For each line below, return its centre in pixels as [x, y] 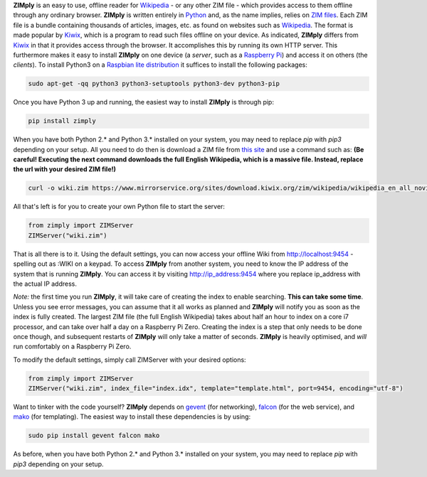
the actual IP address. [45, 284]
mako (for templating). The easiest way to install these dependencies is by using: [132, 417]
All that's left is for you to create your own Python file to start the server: [119, 207]
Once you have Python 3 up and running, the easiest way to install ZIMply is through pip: [143, 102]
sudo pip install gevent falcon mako [94, 436]
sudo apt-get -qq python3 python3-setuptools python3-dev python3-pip [154, 84]
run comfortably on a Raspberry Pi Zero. [72, 347]
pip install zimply [62, 121]
